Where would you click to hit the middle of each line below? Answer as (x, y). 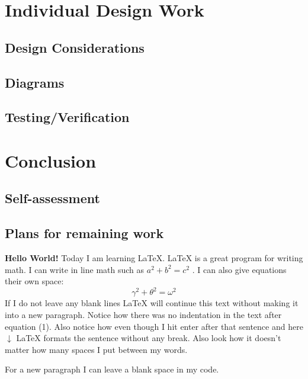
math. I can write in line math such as (75, 269)
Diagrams (35, 82)
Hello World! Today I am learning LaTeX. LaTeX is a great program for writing (154, 258)
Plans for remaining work (84, 233)
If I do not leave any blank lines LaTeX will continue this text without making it (152, 303)
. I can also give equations (239, 269)
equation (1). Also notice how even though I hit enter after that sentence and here (154, 326)
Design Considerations (75, 47)
